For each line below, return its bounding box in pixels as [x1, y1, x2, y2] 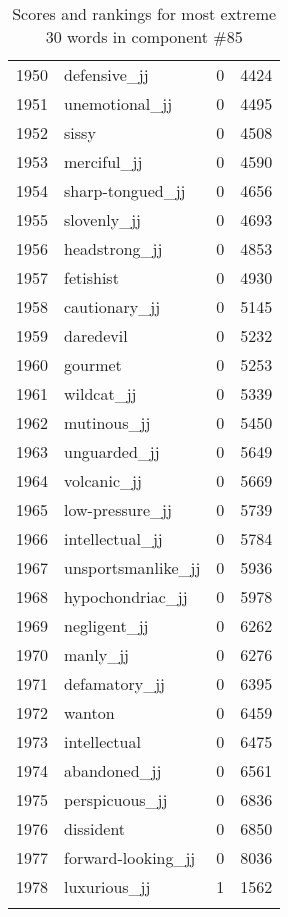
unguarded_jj [64, 440, 160, 463]
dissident [64, 817, 126, 840]
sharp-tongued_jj [64, 179, 186, 202]
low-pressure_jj [64, 498, 172, 521]
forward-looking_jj [64, 846, 196, 869]
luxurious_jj [64, 875, 151, 898]
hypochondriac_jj [64, 585, 188, 608]
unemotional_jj [64, 92, 173, 115]
